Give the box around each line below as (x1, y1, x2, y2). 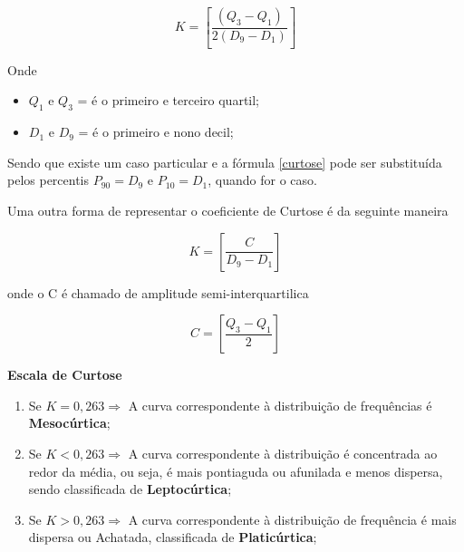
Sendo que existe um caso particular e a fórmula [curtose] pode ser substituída (7, 152, 442, 171)
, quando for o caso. (208, 170, 317, 189)
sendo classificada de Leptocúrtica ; (28, 479, 232, 499)
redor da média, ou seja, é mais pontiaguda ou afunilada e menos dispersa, (28, 461, 443, 480)
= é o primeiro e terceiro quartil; (77, 91, 260, 110)
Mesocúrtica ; (28, 413, 111, 432)
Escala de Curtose (7, 365, 122, 384)
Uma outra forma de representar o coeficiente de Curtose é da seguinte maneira (7, 201, 449, 220)
